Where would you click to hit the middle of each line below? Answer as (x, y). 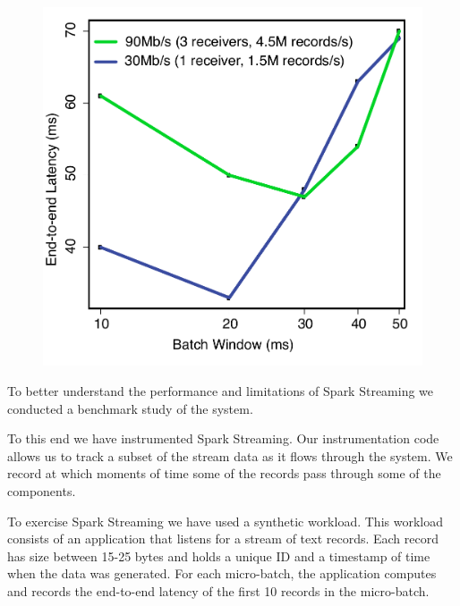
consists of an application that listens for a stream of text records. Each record (223, 539)
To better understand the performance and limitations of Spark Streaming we (221, 391)
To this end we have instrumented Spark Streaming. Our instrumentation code (223, 438)
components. (42, 491)
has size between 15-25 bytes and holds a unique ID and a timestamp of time (219, 555)
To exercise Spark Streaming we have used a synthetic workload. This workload (225, 521)
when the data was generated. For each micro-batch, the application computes (222, 573)
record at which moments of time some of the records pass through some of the (224, 473)
